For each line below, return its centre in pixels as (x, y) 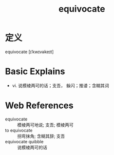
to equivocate (19, 130)
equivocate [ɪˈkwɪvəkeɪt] (29, 52)
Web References (39, 106)
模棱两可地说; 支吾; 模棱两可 (46, 125)
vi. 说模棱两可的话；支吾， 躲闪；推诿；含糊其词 (60, 85)
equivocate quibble (24, 141)
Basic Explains (35, 71)
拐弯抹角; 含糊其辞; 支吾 (41, 136)
